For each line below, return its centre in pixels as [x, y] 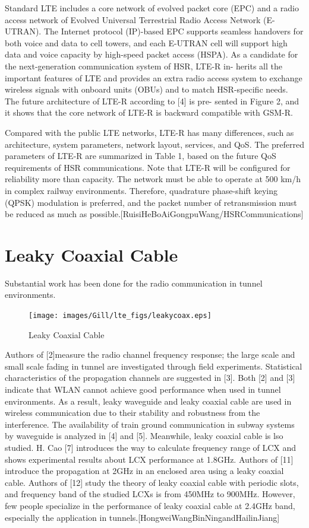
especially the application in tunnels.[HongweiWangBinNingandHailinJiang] [142, 517]
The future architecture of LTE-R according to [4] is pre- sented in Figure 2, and [152, 101]
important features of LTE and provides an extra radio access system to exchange [154, 77]
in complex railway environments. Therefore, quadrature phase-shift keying [141, 190]
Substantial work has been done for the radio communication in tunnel [134, 283]
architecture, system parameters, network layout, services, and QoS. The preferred [154, 144]
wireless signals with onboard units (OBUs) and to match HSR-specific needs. [146, 89]
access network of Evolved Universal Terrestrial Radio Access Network [133, 19]
